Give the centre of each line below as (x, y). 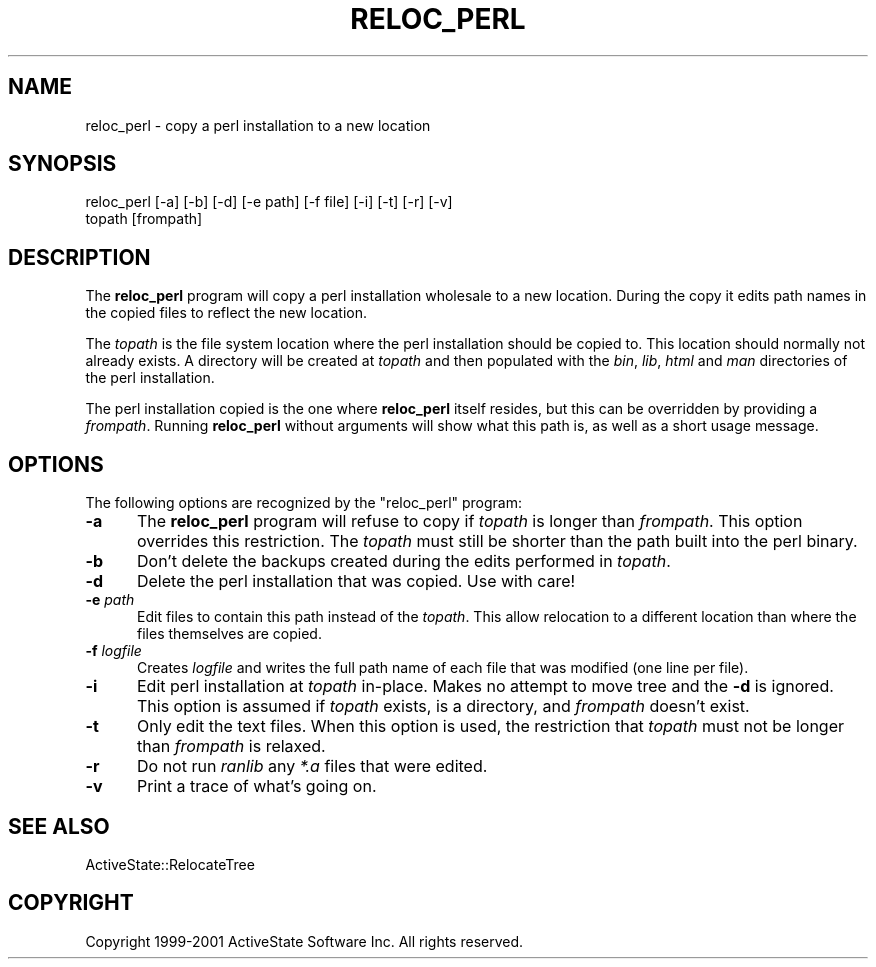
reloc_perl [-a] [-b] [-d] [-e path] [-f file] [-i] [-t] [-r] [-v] (269, 202)
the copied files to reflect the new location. (226, 313)
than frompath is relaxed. (231, 746)
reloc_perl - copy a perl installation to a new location (258, 125)
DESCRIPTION (79, 257)
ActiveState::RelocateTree (170, 864)
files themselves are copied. (229, 634)
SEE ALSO (59, 826)
